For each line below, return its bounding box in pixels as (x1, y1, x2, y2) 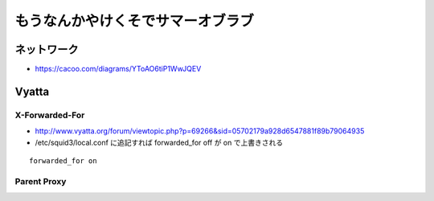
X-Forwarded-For (14, 109, 85, 121)
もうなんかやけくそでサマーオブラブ (14, 12, 255, 30)
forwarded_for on (29, 157, 97, 165)
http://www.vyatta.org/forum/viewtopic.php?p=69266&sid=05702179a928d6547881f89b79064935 (35, 126, 365, 136)
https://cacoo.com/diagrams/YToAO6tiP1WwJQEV (35, 64, 202, 74)
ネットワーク (14, 43, 79, 56)
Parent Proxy (14, 175, 67, 187)
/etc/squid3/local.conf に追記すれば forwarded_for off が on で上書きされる (35, 137, 284, 147)
